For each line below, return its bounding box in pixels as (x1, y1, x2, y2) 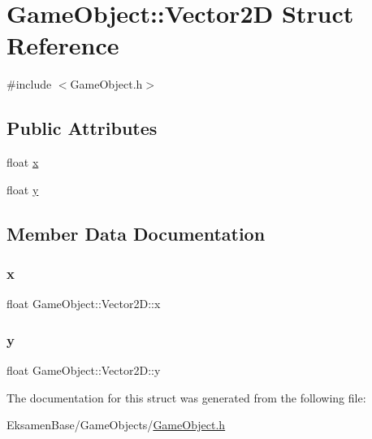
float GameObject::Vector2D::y (6, 362, 161, 379)
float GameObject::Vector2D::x (6, 295, 161, 312)
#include (6, 76, 52, 93)
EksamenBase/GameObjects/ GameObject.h (6, 416, 226, 433)
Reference (6, 28, 119, 62)
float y (6, 180, 39, 198)
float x (6, 154, 39, 171)
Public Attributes (6, 115, 158, 141)
